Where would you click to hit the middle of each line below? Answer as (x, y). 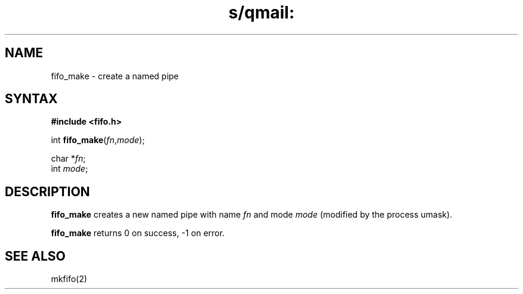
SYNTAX (31, 99)
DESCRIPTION (47, 191)
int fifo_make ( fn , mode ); (98, 140)
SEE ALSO (35, 256)
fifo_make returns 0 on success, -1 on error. (138, 233)
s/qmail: (261, 13)
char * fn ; (68, 159)
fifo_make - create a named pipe (115, 76)
